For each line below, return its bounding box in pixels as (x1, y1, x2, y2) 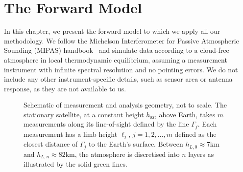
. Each (197, 119, 217, 129)
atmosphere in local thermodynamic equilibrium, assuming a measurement (4, 54, 227, 64)
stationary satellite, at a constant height (24, 109, 144, 119)
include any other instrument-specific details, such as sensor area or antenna (4, 74, 233, 84)
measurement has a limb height (24, 129, 118, 139)
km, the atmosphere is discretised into (65, 149, 180, 159)
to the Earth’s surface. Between (89, 139, 183, 149)
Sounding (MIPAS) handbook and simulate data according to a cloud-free (4, 45, 229, 55)
